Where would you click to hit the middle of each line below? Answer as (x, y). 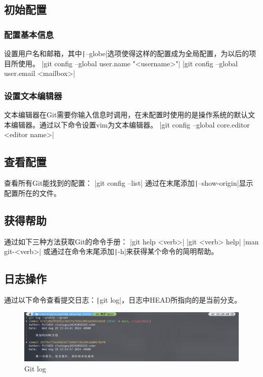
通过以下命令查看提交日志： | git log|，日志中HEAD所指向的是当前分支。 (123, 299)
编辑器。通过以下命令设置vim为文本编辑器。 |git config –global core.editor (130, 124)
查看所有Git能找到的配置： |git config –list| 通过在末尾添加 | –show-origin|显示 (129, 183)
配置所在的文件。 (32, 193)
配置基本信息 (29, 34)
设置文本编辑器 (33, 95)
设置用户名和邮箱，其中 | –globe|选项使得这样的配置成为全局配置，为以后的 (127, 53)
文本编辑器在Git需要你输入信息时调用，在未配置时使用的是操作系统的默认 (126, 115)
